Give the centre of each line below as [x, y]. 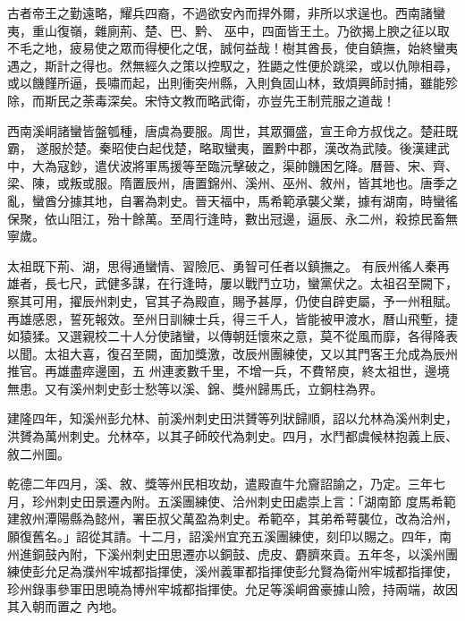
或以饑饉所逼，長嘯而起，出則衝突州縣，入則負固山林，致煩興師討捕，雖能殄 [232, 83]
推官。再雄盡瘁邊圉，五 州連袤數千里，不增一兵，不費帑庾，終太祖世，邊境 [228, 371]
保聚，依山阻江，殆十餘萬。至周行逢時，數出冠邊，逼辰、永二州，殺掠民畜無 [232, 218]
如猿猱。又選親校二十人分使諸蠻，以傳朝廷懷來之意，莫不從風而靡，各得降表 [232, 336]
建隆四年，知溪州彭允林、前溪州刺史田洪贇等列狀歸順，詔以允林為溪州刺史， [232, 418]
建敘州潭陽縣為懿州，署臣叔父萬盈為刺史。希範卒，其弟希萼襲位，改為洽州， [232, 519]
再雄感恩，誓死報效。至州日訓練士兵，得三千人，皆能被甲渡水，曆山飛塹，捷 [232, 318]
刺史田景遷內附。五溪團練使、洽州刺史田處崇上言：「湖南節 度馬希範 [256, 501]
